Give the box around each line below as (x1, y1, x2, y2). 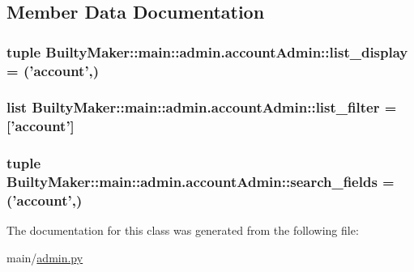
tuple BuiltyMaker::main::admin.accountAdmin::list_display (6, 41, 408, 62)
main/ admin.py (6, 249, 83, 266)
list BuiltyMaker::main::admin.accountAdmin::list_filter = (6, 97, 397, 117)
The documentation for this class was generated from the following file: (6, 222, 359, 239)
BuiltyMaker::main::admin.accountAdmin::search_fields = (6, 172, 395, 192)
